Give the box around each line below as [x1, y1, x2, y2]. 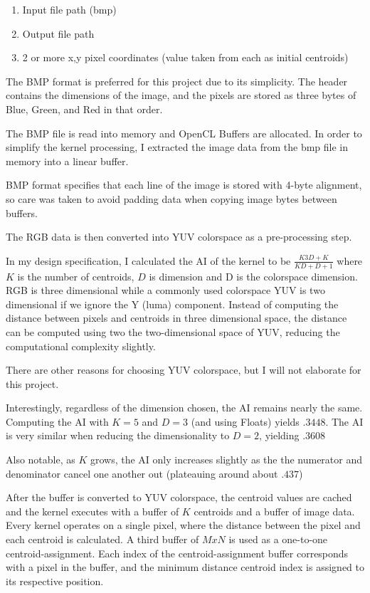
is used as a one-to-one [228, 532, 328, 547]
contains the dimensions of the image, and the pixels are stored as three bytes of [6, 88, 356, 103]
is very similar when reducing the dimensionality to [6, 428, 230, 443]
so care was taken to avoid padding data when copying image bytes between [6, 191, 337, 206]
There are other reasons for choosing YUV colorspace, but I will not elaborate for [6, 362, 361, 377]
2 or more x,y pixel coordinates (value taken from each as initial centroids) [22, 50, 349, 65]
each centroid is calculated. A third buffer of [6, 532, 199, 547]
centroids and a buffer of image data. [194, 503, 355, 518]
